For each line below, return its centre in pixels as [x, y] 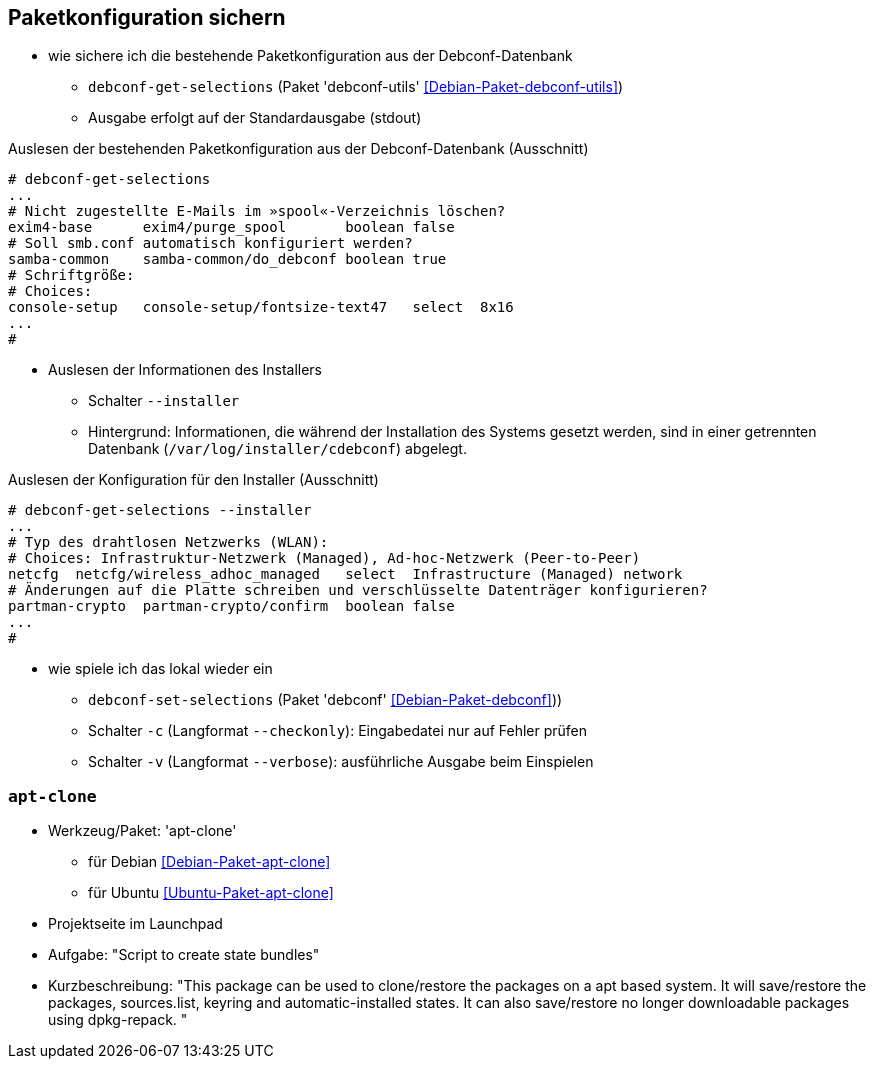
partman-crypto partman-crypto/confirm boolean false [231, 606]
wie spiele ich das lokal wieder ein [160, 669]
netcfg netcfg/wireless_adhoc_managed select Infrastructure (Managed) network [345, 574]
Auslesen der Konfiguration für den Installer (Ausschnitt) [193, 480]
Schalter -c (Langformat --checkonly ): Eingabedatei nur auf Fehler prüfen [338, 731]
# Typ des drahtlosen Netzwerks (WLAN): [168, 542]
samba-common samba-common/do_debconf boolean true [227, 259]
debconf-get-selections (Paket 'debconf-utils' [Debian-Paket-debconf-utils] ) [356, 87]
